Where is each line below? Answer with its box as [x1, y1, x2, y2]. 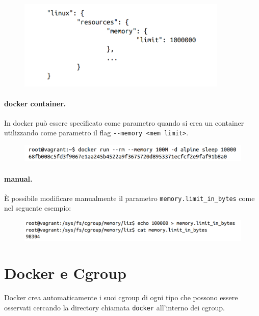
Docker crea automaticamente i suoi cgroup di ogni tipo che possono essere [4, 292, 238, 302]
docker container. [4, 98, 66, 108]
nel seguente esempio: [4, 203, 71, 213]
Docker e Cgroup [4, 263, 126, 283]
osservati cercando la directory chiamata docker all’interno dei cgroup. [4, 302, 225, 312]
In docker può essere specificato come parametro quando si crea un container [4, 117, 244, 128]
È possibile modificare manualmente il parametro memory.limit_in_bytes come [4, 192, 255, 203]
